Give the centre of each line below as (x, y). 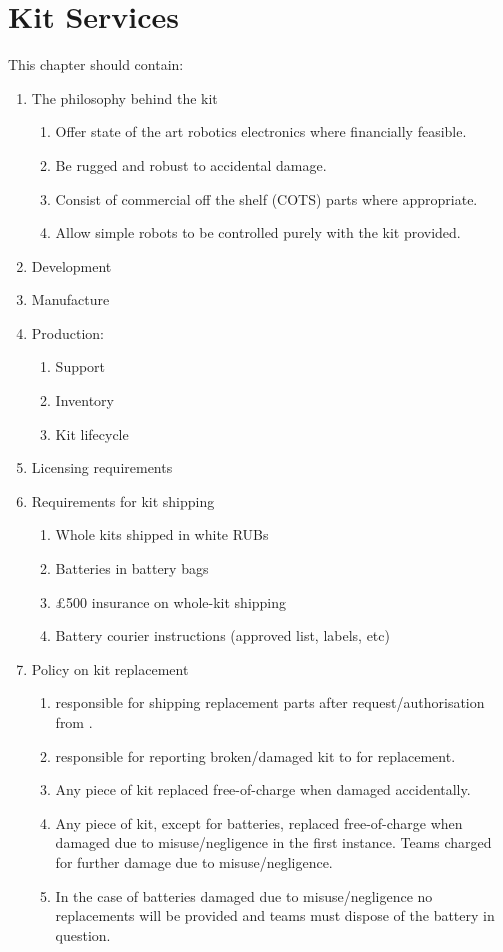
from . (74, 722)
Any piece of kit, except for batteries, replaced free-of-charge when (259, 822)
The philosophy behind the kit (124, 97)
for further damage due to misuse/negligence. (194, 861)
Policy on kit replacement (110, 668)
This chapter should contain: (96, 64)
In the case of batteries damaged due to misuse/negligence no (244, 895)
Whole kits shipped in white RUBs (162, 534)
